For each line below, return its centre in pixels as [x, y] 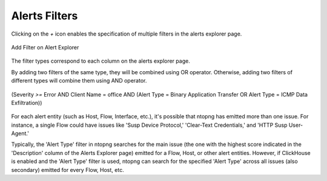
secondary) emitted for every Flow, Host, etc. [68, 170]
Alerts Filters [45, 16]
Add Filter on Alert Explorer [45, 47]
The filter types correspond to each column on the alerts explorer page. [101, 61]
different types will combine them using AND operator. [79, 81]
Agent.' [20, 133]
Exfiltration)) [27, 103]
